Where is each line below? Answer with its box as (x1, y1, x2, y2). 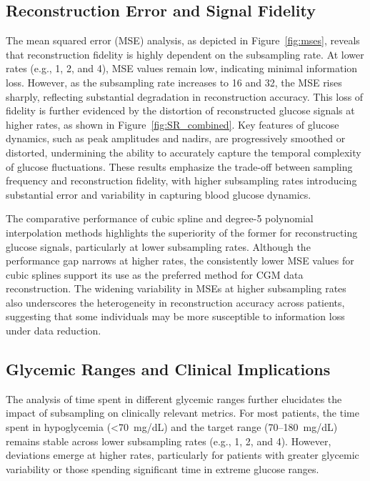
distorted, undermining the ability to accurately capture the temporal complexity (6, 144, 361, 159)
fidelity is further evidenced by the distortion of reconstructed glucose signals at (6, 103, 355, 118)
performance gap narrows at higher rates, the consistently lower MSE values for (6, 253, 354, 268)
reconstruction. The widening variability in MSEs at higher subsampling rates (6, 281, 346, 296)
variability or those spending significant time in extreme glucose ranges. (6, 461, 319, 476)
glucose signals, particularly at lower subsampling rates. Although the (6, 239, 311, 254)
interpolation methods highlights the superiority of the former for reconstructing (6, 224, 358, 239)
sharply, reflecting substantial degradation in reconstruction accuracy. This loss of (6, 89, 364, 104)
